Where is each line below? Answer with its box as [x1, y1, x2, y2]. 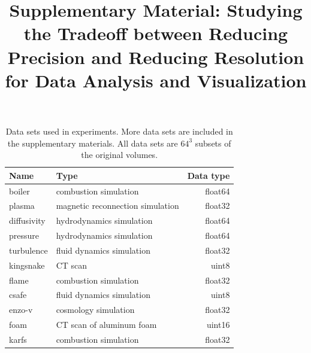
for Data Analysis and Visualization [5, 68, 307, 92]
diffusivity [9, 214, 46, 227]
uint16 [206, 318, 230, 331]
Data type [187, 169, 230, 181]
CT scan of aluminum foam [56, 318, 157, 331]
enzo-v [9, 303, 33, 316]
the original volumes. [81, 148, 158, 161]
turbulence [9, 244, 48, 256]
